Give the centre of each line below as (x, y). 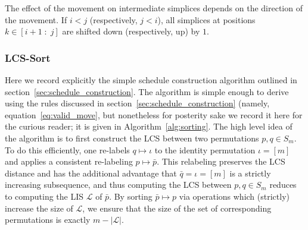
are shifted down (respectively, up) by (131, 31)
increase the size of (39, 208)
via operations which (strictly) (234, 196)
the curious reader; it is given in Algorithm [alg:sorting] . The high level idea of (149, 126)
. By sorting (131, 196)
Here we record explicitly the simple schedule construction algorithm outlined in (151, 80)
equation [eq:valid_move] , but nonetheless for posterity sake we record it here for (154, 114)
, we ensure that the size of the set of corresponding (177, 208)
